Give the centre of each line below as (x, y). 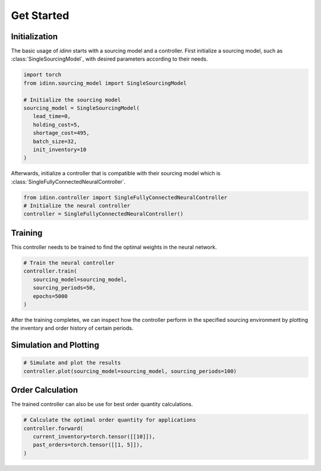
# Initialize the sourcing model (72, 100)
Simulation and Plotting (55, 345)
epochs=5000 (50, 296)
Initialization (34, 37)
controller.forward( (53, 428)
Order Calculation (45, 390)
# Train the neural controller (69, 263)
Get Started (40, 15)
